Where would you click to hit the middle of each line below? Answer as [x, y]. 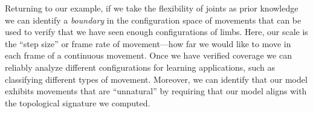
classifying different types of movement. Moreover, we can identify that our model [156, 79]
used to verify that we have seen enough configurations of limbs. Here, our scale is [156, 32]
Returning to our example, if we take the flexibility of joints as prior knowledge [152, 8]
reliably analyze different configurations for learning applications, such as [140, 67]
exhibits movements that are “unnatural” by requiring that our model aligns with [156, 91]
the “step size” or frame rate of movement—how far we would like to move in [148, 43]
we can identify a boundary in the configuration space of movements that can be [153, 20]
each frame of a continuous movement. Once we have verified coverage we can [148, 55]
